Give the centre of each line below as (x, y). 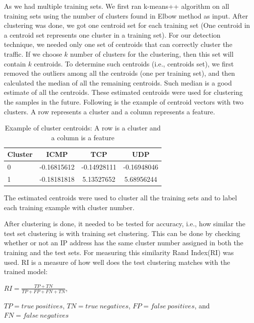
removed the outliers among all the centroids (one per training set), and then (120, 73)
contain (15, 63)
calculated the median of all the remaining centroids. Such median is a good (118, 82)
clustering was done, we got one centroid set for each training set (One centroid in (127, 25)
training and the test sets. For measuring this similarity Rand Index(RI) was (119, 252)
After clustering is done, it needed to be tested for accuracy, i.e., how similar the (125, 224)
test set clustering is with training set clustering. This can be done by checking (122, 233)
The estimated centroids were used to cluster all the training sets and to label (121, 198)
